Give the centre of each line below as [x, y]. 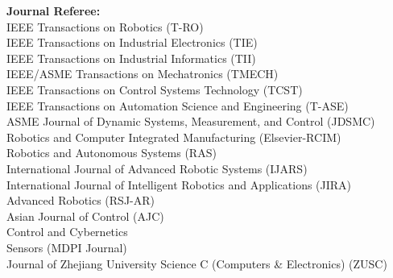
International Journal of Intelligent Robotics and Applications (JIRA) [179, 184]
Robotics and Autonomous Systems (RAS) [112, 153]
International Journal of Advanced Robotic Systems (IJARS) [157, 168]
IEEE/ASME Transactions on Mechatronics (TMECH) [143, 74]
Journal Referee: [54, 10]
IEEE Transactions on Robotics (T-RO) [105, 26]
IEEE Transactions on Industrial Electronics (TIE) [132, 42]
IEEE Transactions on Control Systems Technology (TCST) [155, 89]
